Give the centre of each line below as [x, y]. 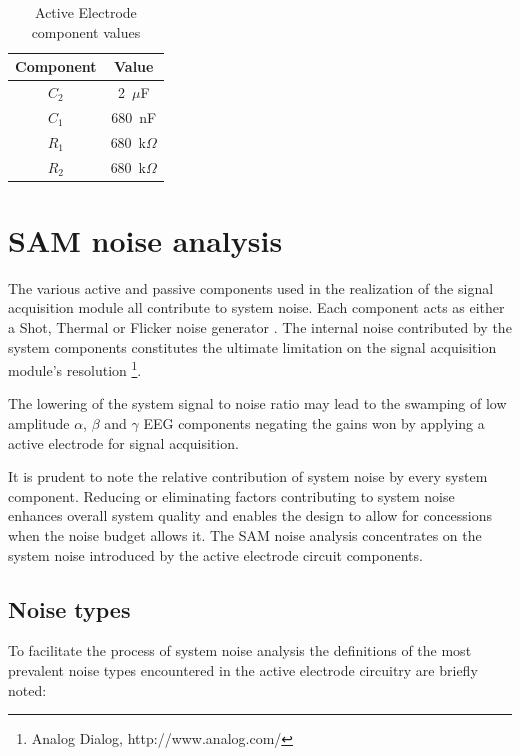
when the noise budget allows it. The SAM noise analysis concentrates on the [245, 534]
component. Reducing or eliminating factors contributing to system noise [231, 495]
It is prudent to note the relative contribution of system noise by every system [248, 476]
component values [86, 31]
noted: [27, 689]
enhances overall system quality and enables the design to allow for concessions [250, 515]
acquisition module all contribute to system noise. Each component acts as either [256, 307]
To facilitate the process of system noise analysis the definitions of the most [240, 650]
